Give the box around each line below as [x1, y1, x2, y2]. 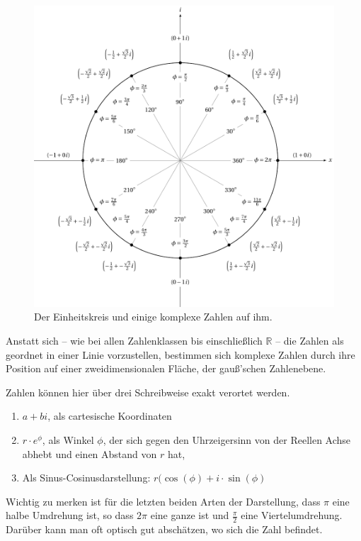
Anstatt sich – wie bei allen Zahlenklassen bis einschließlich [6, 333, 263, 348]
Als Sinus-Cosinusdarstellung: [22, 470, 151, 485]
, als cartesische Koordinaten [47, 408, 172, 423]
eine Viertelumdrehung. [241, 508, 343, 523]
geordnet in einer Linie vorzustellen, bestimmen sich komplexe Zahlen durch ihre [6, 347, 355, 362]
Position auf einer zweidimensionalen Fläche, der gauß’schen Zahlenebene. [6, 361, 326, 376]
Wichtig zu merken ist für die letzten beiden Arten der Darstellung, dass [6, 493, 321, 508]
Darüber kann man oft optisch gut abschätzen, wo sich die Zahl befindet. [6, 522, 323, 537]
